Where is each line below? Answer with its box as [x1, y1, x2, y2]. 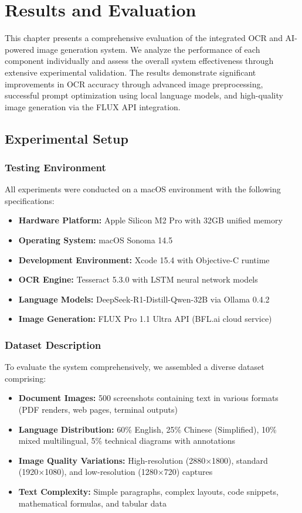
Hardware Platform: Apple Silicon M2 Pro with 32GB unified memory [18, 214, 283, 226]
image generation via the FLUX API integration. [5, 100, 181, 113]
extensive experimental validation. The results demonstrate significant [5, 66, 256, 78]
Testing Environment [5, 159, 106, 174]
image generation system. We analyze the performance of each [36, 43, 260, 55]
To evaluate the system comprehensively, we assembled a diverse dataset [5, 361, 264, 373]
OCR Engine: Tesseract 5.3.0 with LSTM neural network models [18, 273, 258, 286]
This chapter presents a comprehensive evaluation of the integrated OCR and [5, 32, 283, 44]
